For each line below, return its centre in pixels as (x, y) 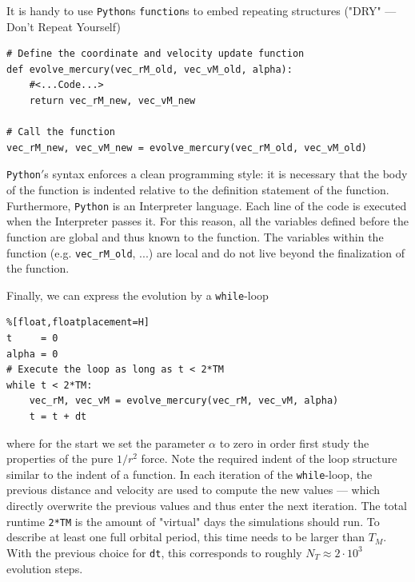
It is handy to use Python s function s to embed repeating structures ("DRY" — (202, 10)
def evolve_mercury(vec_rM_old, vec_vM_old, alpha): (150, 69)
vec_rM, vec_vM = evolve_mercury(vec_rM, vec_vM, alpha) (184, 401)
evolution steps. (45, 568)
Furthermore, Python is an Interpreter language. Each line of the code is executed (207, 205)
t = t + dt (58, 416)
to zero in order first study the (294, 442)
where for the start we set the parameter (106, 442)
